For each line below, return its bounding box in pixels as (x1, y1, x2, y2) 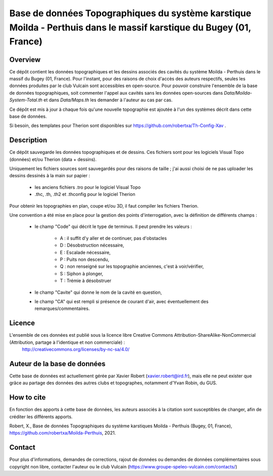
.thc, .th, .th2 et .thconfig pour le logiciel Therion (34, 191, 135, 197)
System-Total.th (9, 97, 43, 103)
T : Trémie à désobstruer (60, 277, 111, 284)
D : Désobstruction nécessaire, (60, 242, 124, 248)
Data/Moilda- (223, 90, 252, 96)
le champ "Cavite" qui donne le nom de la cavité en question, (34, 289, 162, 295)
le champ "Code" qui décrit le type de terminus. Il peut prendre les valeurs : (34, 223, 192, 230)
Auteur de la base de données (9, 360, 106, 368)
